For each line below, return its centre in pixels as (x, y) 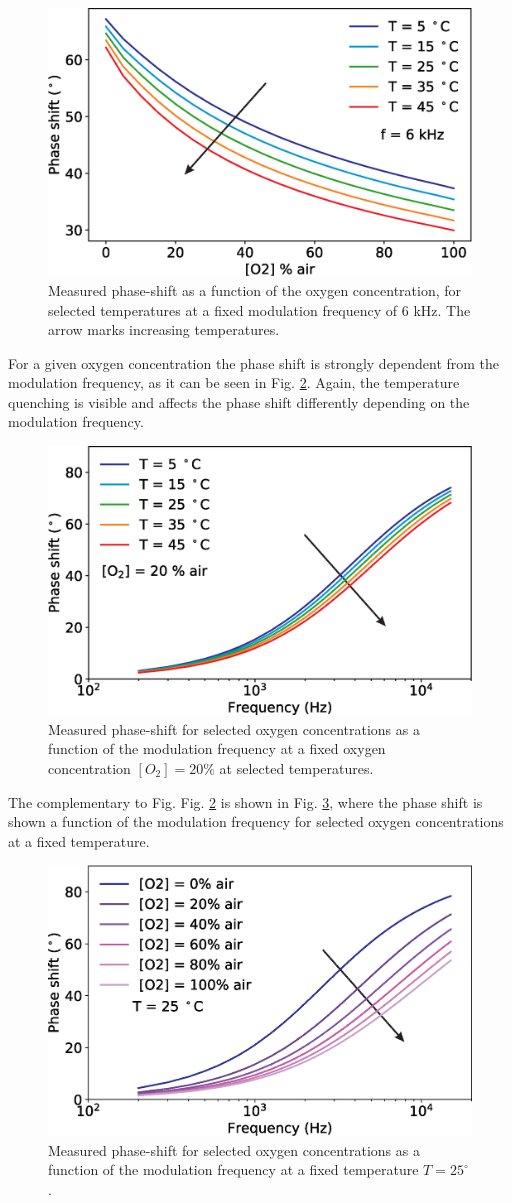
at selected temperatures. (296, 767)
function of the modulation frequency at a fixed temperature (233, 1169)
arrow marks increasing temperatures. (164, 329)
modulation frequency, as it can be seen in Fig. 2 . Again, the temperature (234, 382)
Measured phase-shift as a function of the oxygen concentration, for (255, 289)
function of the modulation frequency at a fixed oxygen (217, 748)
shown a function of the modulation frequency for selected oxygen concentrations (256, 821)
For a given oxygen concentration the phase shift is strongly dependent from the (254, 362)
